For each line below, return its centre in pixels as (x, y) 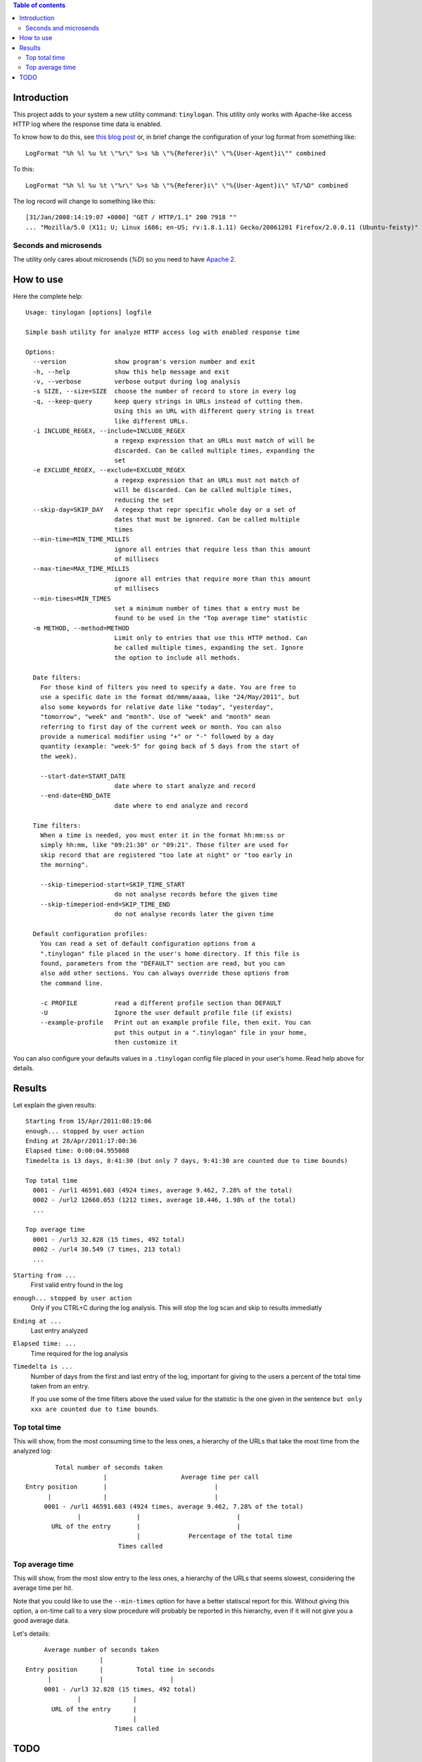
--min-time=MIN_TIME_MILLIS (81, 540)
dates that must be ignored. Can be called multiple (207, 519)
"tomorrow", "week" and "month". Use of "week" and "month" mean (155, 717)
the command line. (72, 983)
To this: (24, 169)
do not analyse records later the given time (194, 914)
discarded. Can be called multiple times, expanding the (215, 450)
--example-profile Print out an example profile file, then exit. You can (175, 1023)
